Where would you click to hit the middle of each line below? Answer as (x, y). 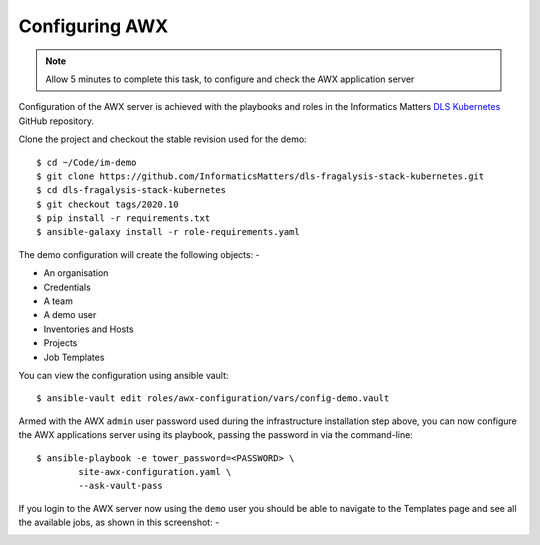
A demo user (70, 315)
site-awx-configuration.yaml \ (155, 471)
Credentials (67, 287)
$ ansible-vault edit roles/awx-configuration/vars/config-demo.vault (213, 398)
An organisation (76, 273)
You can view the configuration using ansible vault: (123, 375)
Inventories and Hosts (88, 329)
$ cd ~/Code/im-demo (86, 162)
